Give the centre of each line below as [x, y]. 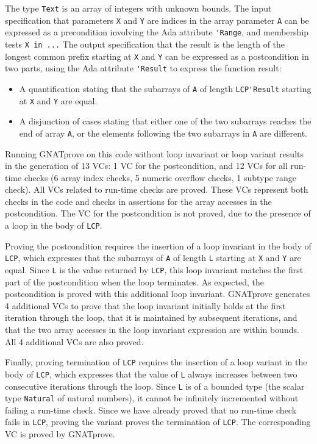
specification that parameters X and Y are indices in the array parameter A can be [157, 20]
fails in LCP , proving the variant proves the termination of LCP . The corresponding [158, 422]
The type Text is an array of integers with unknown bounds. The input [138, 8]
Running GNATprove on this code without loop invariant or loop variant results [154, 153]
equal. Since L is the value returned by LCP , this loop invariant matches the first [154, 269]
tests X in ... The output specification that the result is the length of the [145, 44]
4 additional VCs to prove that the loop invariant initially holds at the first [145, 305]
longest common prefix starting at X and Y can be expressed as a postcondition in [157, 56]
